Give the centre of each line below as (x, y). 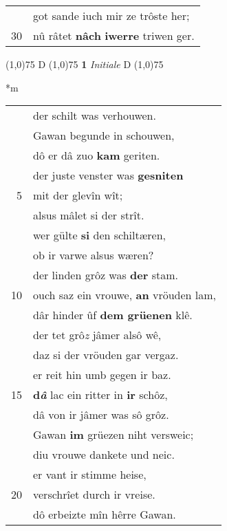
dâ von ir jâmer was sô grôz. (101, 415)
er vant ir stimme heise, (90, 475)
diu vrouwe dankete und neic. (104, 455)
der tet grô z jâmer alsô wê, (97, 335)
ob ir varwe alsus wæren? (94, 255)
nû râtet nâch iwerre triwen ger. (114, 35)
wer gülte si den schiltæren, (100, 235)
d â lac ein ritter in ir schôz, (100, 395)
